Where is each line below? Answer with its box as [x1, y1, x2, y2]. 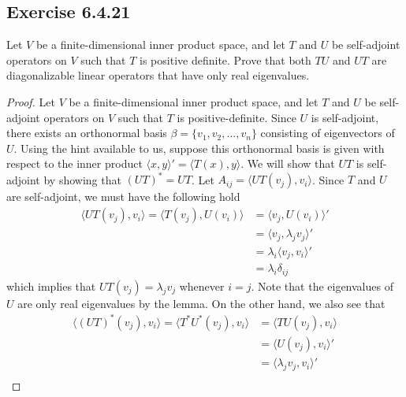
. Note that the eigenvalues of [251, 277, 393, 294]
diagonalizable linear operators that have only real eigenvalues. [6, 67, 310, 83]
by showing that [43, 171, 121, 187]
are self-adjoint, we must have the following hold [6, 188, 240, 205]
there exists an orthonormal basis [6, 124, 167, 141]
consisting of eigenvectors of [260, 124, 395, 141]
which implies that [6, 277, 96, 294]
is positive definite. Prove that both [140, 51, 311, 68]
